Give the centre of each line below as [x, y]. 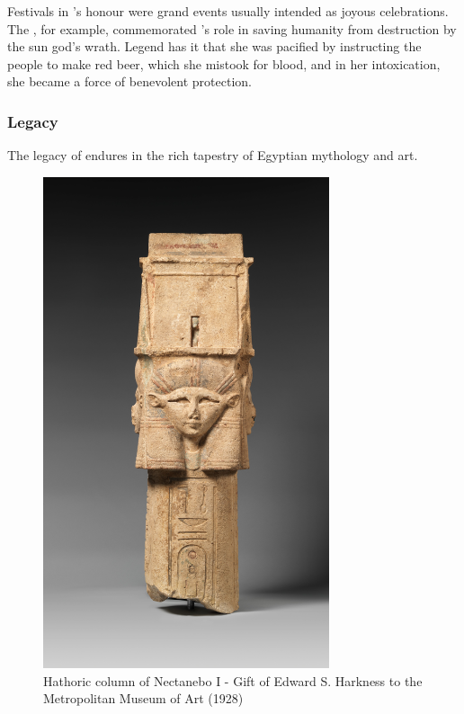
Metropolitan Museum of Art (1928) [143, 698]
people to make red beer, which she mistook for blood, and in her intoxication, [224, 63]
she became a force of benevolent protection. [129, 81]
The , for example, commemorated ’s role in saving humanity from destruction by [232, 28]
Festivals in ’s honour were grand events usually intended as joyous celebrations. [228, 11]
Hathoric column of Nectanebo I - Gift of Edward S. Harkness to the [233, 680]
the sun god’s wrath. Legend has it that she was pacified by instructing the [214, 46]
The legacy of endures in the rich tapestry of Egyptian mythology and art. [213, 155]
